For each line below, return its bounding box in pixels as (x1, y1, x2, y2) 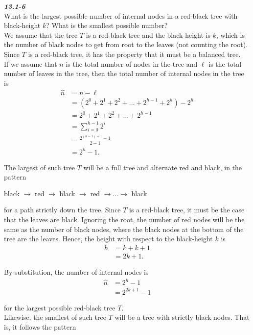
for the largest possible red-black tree (4, 302, 115, 312)
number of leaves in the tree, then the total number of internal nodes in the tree (4, 68, 244, 78)
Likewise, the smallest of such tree (4, 312, 106, 322)
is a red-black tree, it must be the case (129, 205, 245, 215)
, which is (216, 29, 245, 40)
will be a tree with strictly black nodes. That (115, 312, 250, 322)
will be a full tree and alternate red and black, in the (83, 162, 242, 172)
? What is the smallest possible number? (46, 20, 168, 30)
